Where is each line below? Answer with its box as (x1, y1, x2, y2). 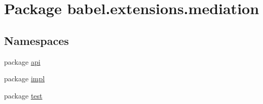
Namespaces (4, 32, 69, 48)
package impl (4, 73, 45, 84)
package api (4, 56, 41, 67)
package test (4, 90, 43, 100)
